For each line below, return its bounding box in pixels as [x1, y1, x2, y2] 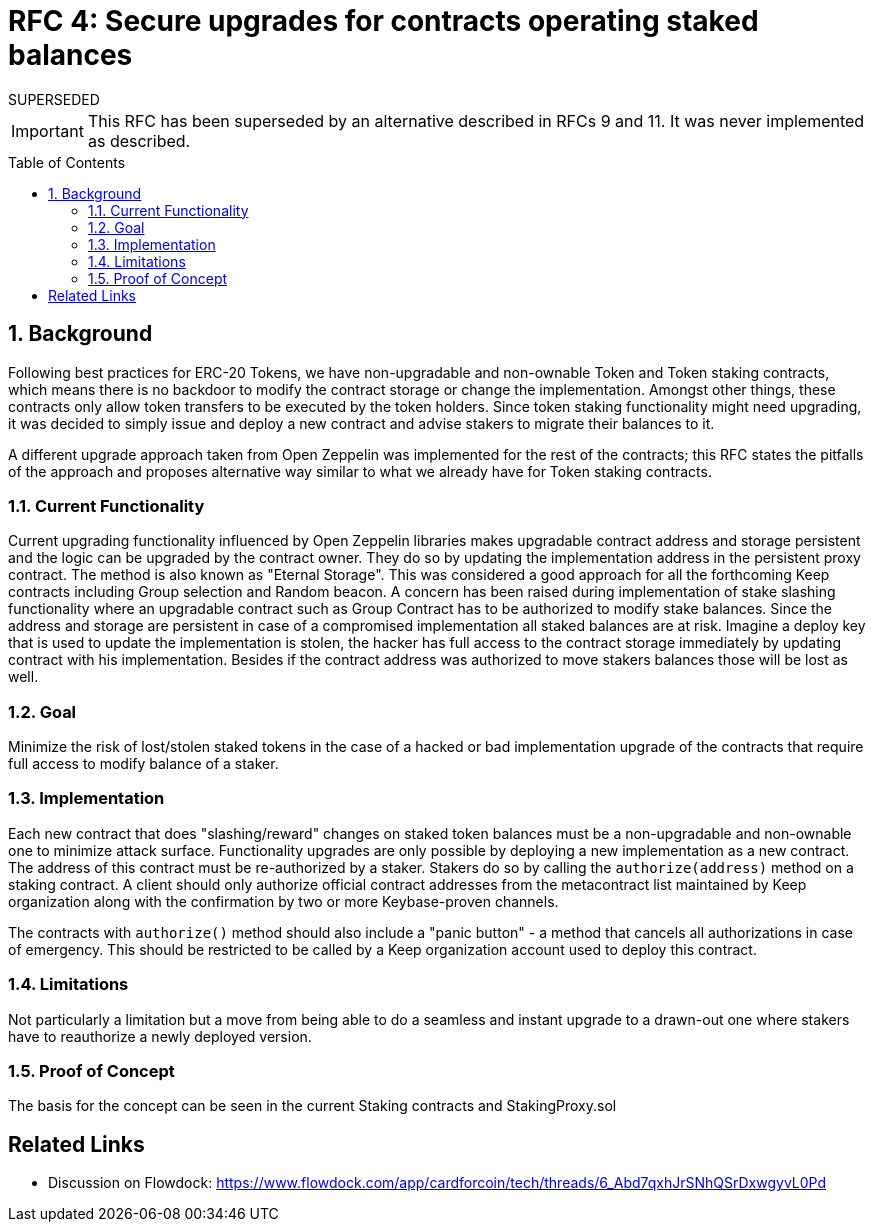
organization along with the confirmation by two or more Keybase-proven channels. [8, 892, 559, 910]
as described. [87, 130, 191, 151]
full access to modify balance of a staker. [8, 755, 279, 773]
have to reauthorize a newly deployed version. [8, 1027, 312, 1045]
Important [11, 120, 84, 141]
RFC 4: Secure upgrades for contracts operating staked [8, 4, 759, 38]
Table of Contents [8, 153, 126, 171]
